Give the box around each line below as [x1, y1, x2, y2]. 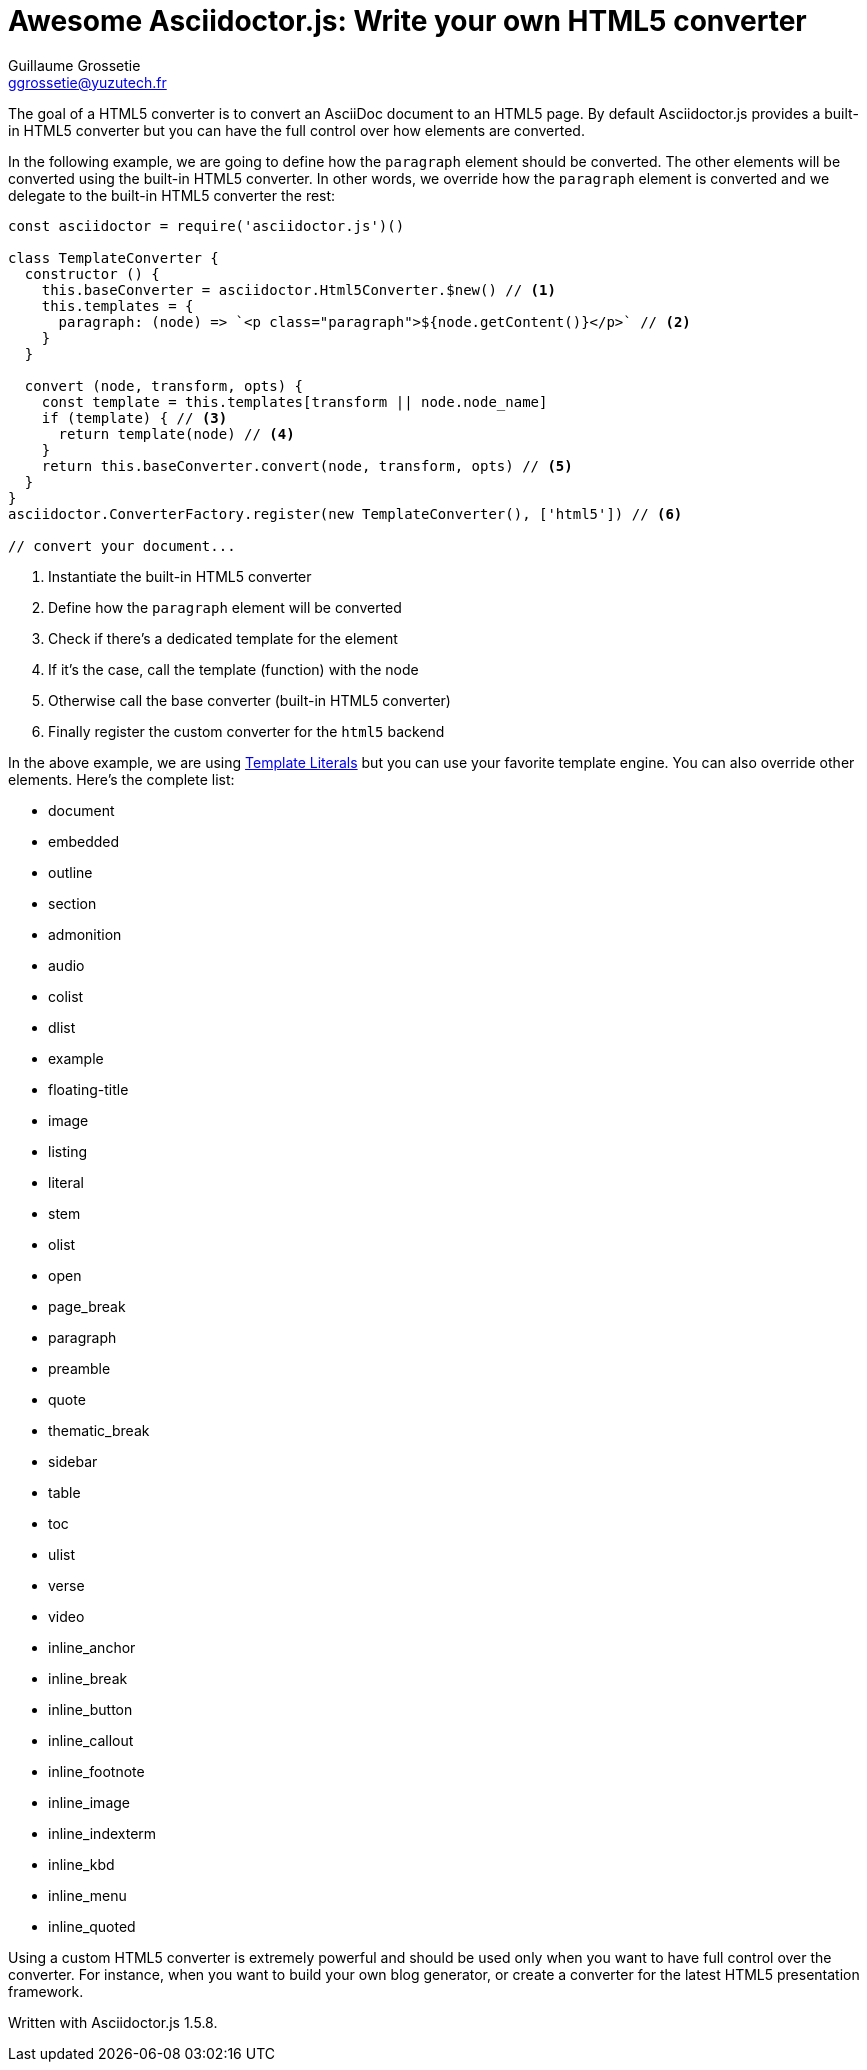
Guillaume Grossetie [8, 56, 141, 74]
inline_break [48, 1669, 128, 1687]
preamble [48, 1359, 111, 1377]
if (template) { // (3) [41, 409, 228, 426]
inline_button [48, 1700, 133, 1718]
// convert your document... [8, 537, 236, 554]
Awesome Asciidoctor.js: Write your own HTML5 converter [8, 4, 807, 38]
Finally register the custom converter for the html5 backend [48, 722, 445, 740]
